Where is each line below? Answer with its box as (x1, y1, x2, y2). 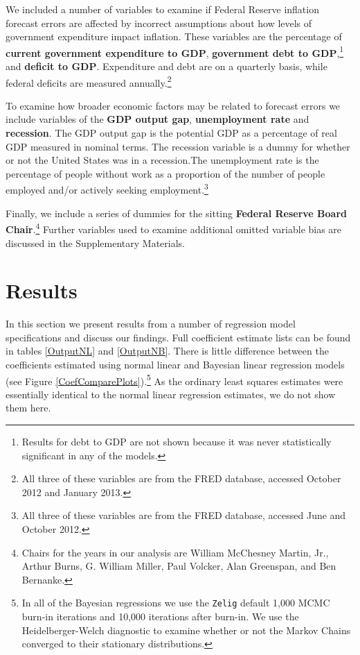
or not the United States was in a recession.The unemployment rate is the (6, 153, 319, 167)
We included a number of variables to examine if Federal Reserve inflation (6, 2, 319, 16)
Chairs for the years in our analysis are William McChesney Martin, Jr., (21, 545, 329, 559)
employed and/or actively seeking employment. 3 (6, 180, 208, 197)
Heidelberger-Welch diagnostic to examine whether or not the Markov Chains (21, 622, 351, 637)
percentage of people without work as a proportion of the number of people (6, 166, 325, 180)
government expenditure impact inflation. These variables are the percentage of (6, 29, 342, 44)
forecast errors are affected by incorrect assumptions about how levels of (6, 15, 312, 30)
